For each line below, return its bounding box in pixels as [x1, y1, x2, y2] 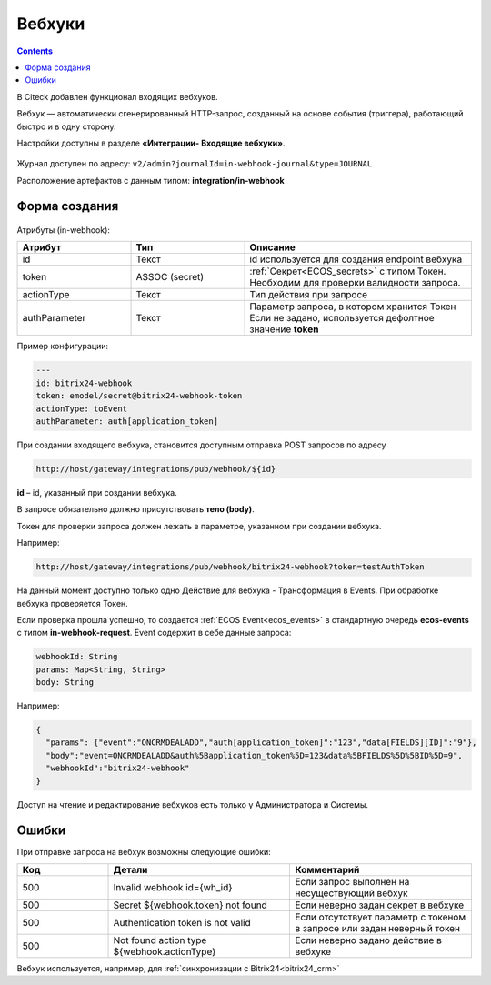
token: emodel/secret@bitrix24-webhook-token [35, 391, 243, 401]
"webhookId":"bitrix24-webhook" [45, 763, 190, 773]
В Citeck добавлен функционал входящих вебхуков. [16, 91, 218, 102]
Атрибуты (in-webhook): [16, 225, 111, 236]
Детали [113, 863, 148, 876]
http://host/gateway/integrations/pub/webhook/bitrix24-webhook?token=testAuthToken [35, 562, 425, 572]
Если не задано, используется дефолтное [249, 312, 436, 325]
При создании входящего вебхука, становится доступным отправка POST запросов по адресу [16, 439, 386, 450]
